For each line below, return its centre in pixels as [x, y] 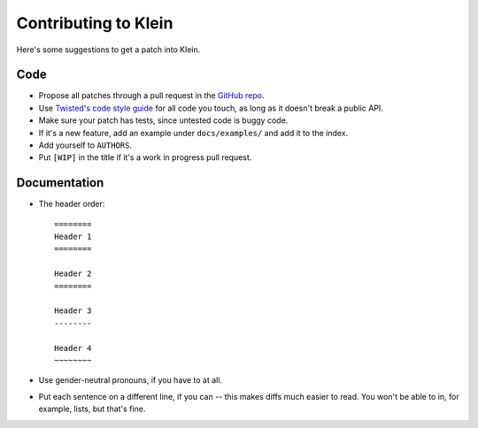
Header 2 [73, 274]
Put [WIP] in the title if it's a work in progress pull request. [145, 157]
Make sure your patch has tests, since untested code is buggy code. [163, 120]
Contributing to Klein [95, 23]
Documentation [60, 183]
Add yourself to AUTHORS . [85, 145]
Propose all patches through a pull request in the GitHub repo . [151, 96]
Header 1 [73, 237]
